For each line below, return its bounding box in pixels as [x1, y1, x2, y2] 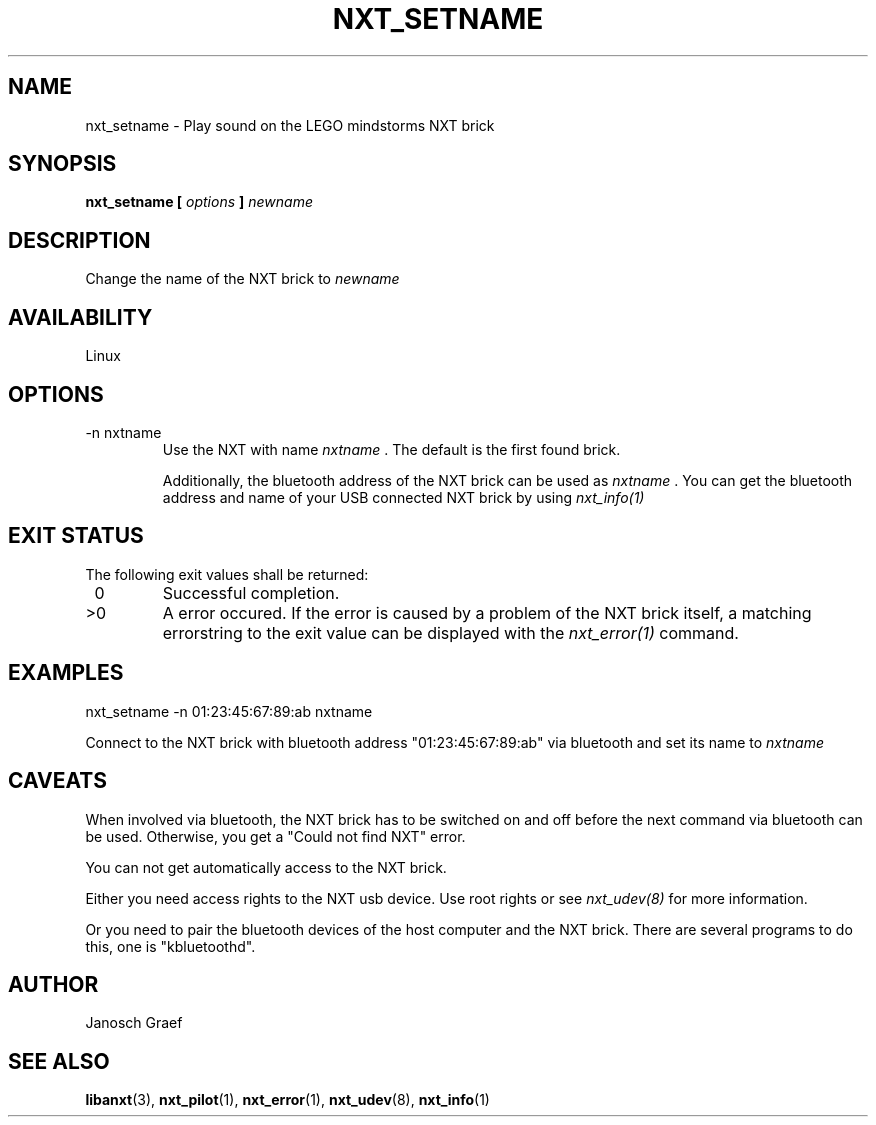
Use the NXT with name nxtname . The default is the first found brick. [162, 440, 621, 458]
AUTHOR [8, 971, 99, 997]
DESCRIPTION [8, 227, 151, 253]
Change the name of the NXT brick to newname [85, 270, 400, 288]
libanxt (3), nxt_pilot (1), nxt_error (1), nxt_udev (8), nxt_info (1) [85, 1091, 490, 1109]
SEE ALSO [8, 1048, 110, 1074]
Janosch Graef [85, 1014, 183, 1032]
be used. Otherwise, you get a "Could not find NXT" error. [85, 827, 466, 845]
